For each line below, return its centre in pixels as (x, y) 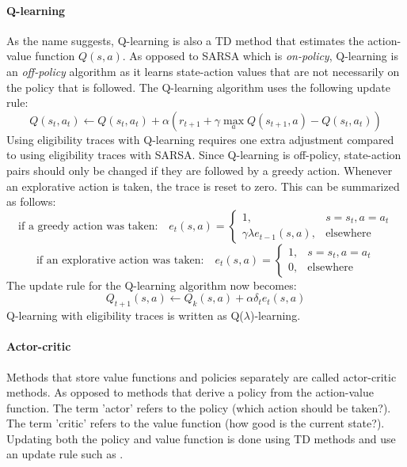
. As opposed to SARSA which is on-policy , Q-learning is (260, 56)
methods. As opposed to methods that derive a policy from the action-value (190, 392)
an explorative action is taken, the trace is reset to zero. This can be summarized (203, 186)
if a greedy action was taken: (88, 226)
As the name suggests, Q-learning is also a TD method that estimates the (185, 40)
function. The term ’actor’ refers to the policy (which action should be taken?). (199, 407)
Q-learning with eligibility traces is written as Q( (125, 315)
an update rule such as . (65, 454)
